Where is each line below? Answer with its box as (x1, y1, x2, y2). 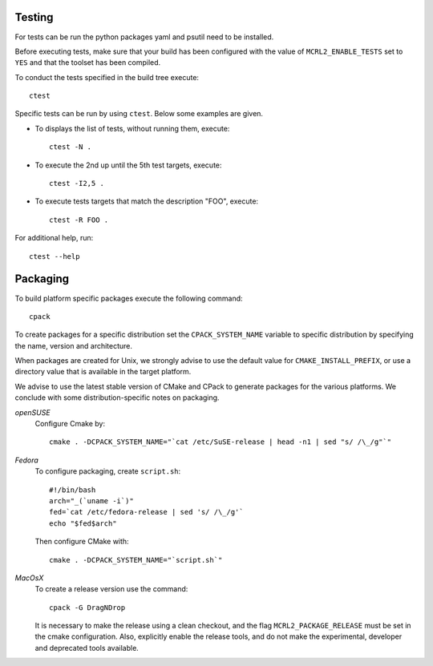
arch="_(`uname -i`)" (49, 496, 134, 505)
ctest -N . (49, 143, 92, 151)
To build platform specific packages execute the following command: (14, 293, 244, 303)
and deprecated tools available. (34, 643, 140, 652)
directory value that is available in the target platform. (14, 367, 192, 377)
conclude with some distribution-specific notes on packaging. (14, 393, 220, 402)
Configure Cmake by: (34, 419, 106, 429)
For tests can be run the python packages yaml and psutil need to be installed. (14, 32, 274, 42)
